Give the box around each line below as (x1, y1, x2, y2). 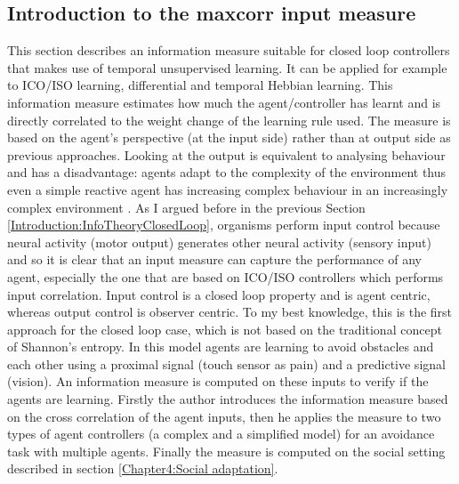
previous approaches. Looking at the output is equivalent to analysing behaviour (7, 145, 446, 164)
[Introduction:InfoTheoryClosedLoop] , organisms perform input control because (7, 215, 440, 234)
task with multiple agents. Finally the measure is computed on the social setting (7, 441, 446, 460)
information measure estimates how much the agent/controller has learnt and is (7, 93, 441, 111)
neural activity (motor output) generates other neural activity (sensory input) (7, 232, 431, 251)
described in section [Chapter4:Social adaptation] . (7, 459, 278, 478)
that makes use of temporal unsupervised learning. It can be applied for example (7, 58, 447, 77)
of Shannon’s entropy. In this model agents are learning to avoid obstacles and (7, 337, 434, 356)
